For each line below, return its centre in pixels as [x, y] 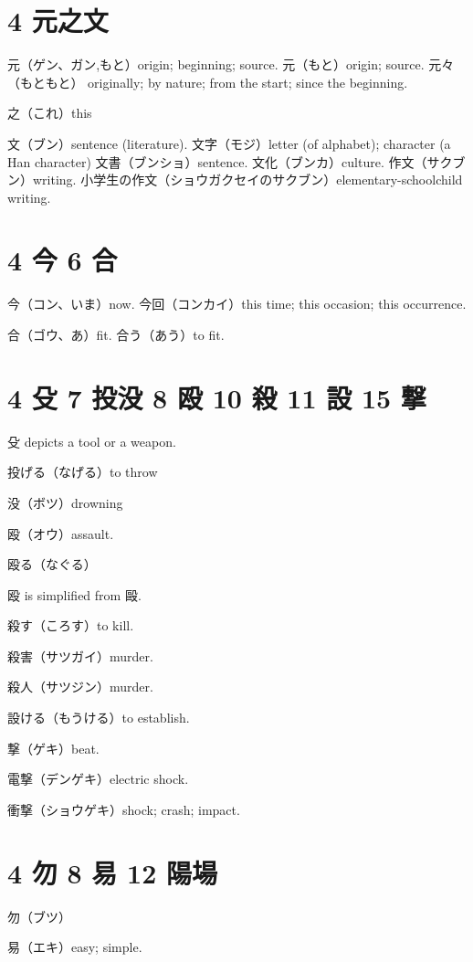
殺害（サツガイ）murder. [80, 655]
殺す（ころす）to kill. [71, 625]
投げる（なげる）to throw [83, 472]
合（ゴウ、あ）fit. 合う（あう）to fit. [116, 334]
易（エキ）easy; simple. [75, 947]
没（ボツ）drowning [65, 502]
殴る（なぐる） [52, 564]
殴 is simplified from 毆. [74, 594]
